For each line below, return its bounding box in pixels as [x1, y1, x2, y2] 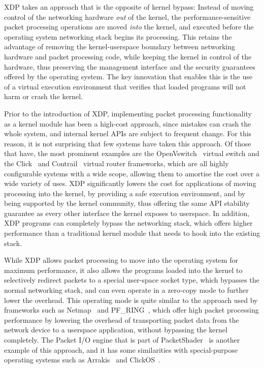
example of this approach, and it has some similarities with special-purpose [4, 344, 238, 355]
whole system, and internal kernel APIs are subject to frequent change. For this [4, 128, 252, 139]
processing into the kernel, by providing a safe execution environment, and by [4, 188, 246, 198]
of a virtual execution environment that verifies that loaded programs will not [4, 81, 246, 91]
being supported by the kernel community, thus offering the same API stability [4, 198, 250, 208]
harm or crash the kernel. [4, 91, 83, 102]
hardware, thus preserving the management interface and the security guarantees [4, 61, 255, 72]
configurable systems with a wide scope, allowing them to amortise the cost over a [4, 168, 259, 178]
